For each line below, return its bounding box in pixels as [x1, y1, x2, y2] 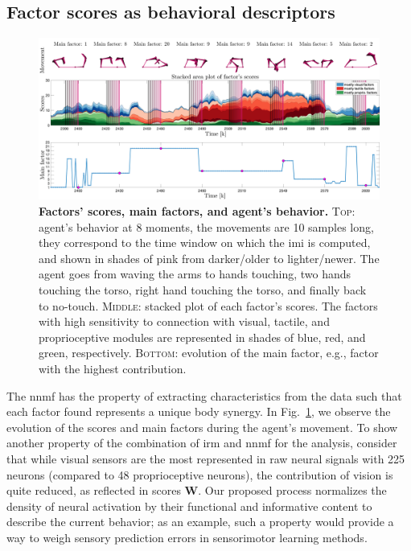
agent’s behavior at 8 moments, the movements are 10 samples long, [39, 218, 374, 235]
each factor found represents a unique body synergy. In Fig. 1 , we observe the [6, 403, 391, 420]
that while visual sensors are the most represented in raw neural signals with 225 [6, 450, 405, 467]
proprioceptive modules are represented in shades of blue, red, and [39, 328, 366, 345]
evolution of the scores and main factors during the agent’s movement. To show [6, 418, 398, 435]
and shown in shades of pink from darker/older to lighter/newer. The [39, 249, 380, 266]
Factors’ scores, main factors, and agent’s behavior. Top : [39, 203, 356, 220]
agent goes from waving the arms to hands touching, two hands [39, 265, 351, 282]
